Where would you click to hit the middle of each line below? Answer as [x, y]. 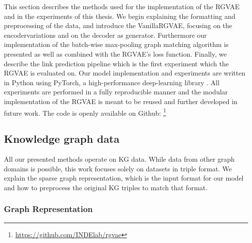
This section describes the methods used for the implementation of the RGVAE [122, 6]
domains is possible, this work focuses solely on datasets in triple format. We [118, 168]
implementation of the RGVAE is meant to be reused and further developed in [121, 101]
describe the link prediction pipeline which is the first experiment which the [116, 63]
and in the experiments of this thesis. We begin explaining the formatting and [120, 16]
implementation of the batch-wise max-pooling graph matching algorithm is [116, 44]
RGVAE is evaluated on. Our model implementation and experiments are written [125, 73]
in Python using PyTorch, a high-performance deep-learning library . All [112, 82]
